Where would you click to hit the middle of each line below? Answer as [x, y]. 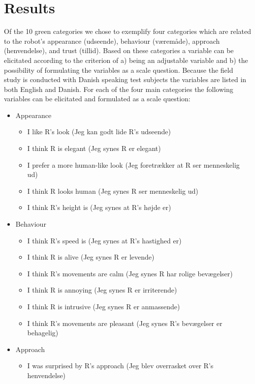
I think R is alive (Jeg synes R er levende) [91, 257]
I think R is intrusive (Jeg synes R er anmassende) [104, 306]
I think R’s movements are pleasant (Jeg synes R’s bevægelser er [125, 323]
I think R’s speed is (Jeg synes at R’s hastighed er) [104, 240]
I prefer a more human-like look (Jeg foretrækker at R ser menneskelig [133, 164]
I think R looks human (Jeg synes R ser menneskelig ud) [113, 191]
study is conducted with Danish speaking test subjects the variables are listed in [125, 79]
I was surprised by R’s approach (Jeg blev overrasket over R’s [120, 366]
